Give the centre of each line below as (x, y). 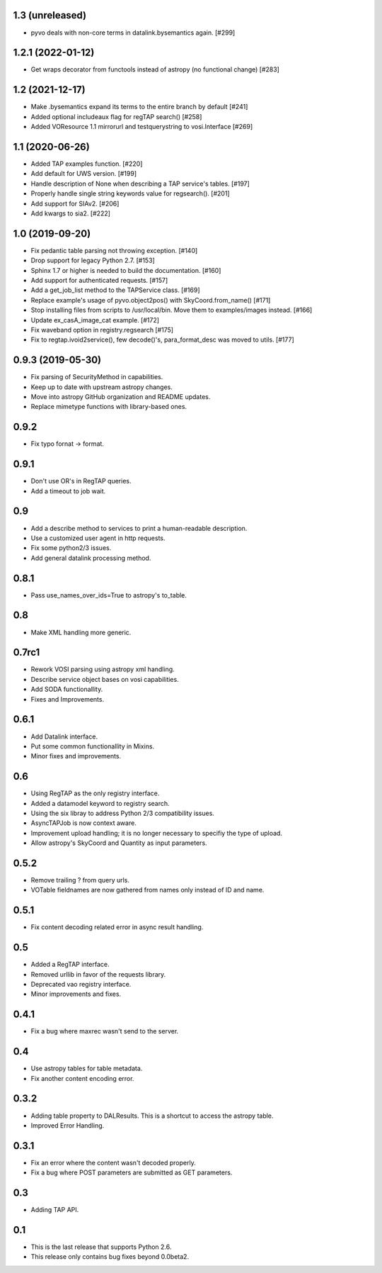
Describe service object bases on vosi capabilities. (105, 679)
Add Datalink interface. (64, 736)
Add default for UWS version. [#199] (84, 174)
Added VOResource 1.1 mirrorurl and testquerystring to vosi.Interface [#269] (142, 127)
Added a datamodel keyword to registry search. (100, 803)
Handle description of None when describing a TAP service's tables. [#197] (140, 184)
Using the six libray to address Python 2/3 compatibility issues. (123, 813)
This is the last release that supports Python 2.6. (101, 1247)
